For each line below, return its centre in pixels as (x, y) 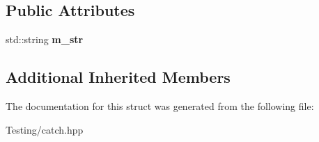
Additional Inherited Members (118, 77)
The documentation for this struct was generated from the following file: (160, 106)
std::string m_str (45, 39)
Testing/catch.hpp (45, 129)
